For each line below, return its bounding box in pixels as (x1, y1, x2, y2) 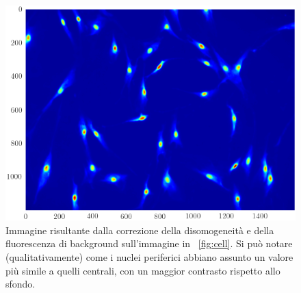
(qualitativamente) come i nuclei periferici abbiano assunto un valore (5, 250, 293, 264)
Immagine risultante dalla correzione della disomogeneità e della (5, 222, 274, 237)
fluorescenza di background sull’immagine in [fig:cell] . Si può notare (5, 236, 293, 251)
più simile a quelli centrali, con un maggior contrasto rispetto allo (5, 263, 280, 277)
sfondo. (5, 277, 36, 291)
